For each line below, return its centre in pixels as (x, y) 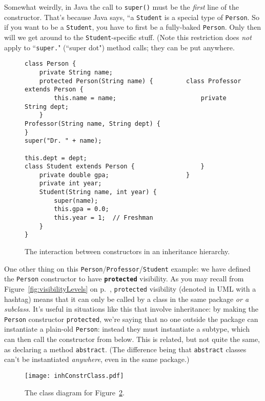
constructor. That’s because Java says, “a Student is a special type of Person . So (132, 17)
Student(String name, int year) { (98, 192)
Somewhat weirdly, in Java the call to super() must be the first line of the (122, 7)
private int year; (70, 184)
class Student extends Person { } (115, 167)
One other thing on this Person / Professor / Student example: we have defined (127, 268)
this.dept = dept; (56, 158)
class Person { (50, 64)
